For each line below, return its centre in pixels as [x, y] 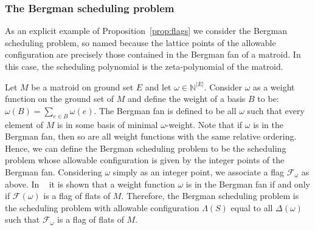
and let [158, 86]
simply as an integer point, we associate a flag [198, 171]
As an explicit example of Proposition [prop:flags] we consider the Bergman [146, 31]
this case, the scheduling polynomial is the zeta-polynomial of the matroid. [144, 66]
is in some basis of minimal [107, 124]
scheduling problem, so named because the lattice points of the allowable [140, 42]
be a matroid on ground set [82, 86]
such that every [276, 110]
